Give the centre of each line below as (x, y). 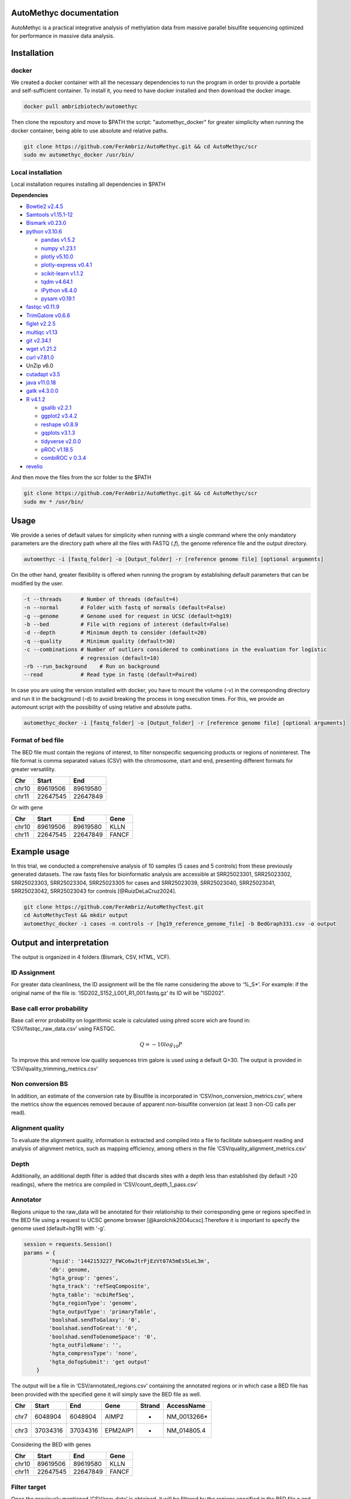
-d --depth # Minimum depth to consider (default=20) (115, 633)
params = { (40, 1253)
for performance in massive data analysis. (63, 35)
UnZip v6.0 (40, 366)
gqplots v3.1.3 (58, 433)
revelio (34, 466)
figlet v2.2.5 (41, 324)
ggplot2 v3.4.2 (59, 416)
